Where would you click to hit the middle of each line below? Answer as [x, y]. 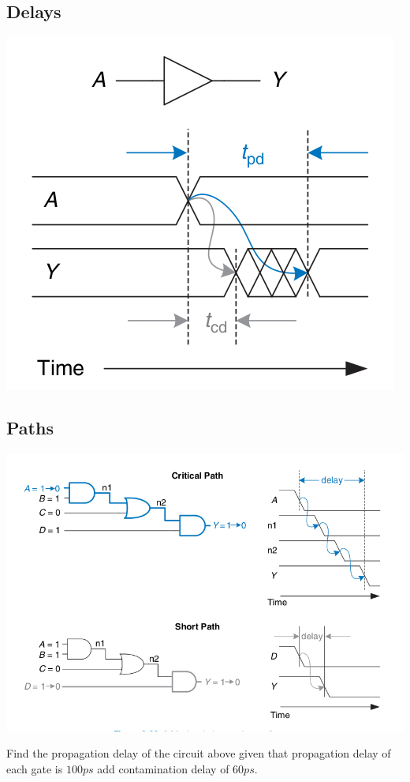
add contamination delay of [163, 768]
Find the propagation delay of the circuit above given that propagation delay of [199, 753]
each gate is [35, 768]
